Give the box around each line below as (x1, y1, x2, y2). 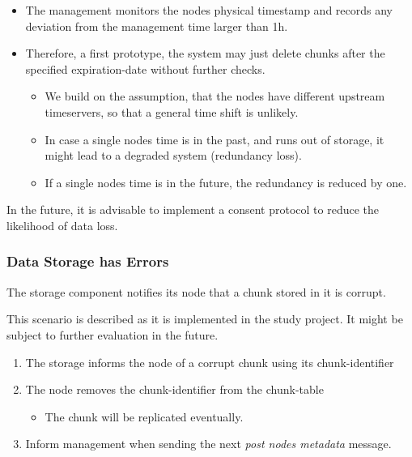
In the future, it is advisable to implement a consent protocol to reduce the (6, 201, 379, 218)
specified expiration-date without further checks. (25, 60, 265, 77)
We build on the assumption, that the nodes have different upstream (45, 88, 385, 105)
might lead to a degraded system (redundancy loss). (45, 147, 302, 164)
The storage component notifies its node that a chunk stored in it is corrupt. (6, 283, 386, 300)
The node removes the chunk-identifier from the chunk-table (25, 381, 324, 398)
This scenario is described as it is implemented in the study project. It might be (6, 310, 403, 327)
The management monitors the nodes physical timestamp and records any (25, 2, 393, 18)
